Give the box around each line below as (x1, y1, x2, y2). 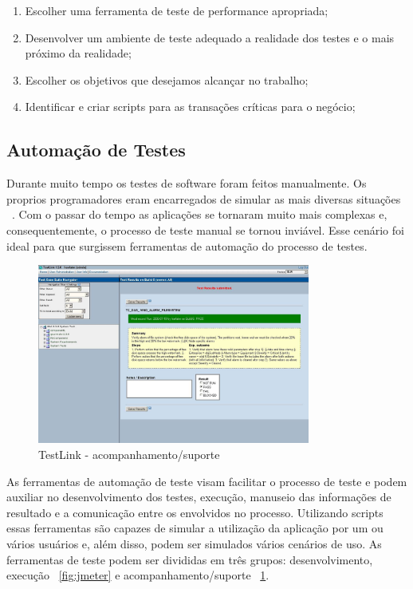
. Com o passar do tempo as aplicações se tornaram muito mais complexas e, (12, 206, 387, 223)
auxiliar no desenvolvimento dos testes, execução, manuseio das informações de (6, 488, 391, 505)
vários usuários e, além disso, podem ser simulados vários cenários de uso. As (6, 535, 382, 551)
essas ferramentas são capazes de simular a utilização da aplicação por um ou (6, 520, 383, 536)
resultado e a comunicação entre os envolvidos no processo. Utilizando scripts (6, 504, 383, 520)
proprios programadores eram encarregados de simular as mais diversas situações (6, 190, 401, 207)
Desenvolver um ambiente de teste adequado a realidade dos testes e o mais (25, 29, 395, 45)
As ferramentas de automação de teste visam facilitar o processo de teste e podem (6, 472, 407, 489)
